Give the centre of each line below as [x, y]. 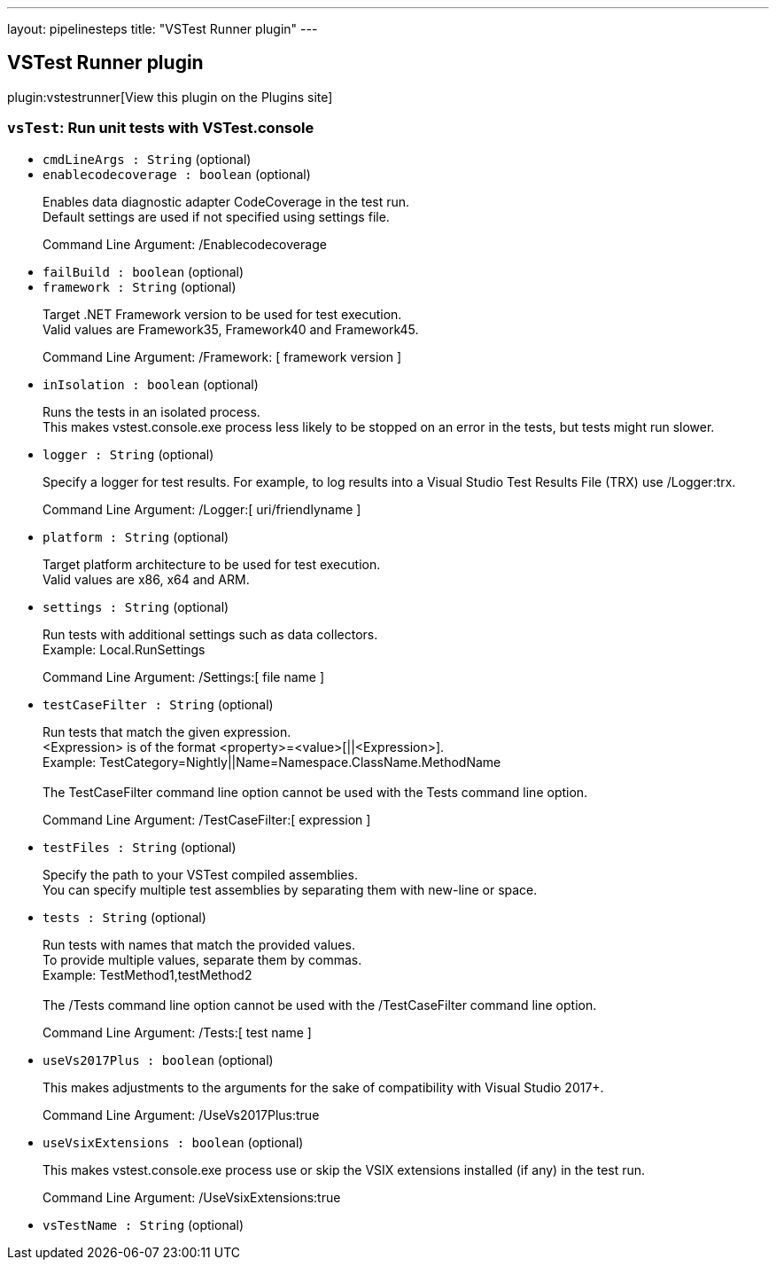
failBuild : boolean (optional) [144, 271]
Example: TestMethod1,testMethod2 [147, 974]
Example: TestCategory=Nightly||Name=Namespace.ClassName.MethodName [272, 762]
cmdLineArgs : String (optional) [147, 159]
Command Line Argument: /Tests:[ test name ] [177, 1032]
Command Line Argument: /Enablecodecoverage [185, 244]
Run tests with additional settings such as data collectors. [210, 634]
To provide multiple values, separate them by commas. [202, 959]
